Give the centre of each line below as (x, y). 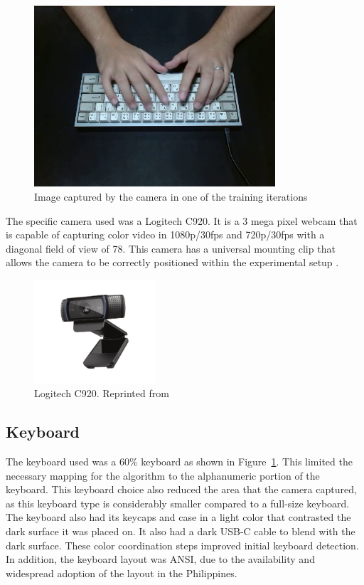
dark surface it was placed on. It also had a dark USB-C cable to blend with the (181, 531)
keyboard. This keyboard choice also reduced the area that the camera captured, (181, 489)
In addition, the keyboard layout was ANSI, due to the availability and (160, 559)
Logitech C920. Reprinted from (102, 393)
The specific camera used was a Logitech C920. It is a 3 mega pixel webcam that (182, 220)
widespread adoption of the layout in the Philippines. (122, 573)
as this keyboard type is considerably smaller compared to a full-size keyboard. (178, 503)
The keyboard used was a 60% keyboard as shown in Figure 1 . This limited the (179, 462)
